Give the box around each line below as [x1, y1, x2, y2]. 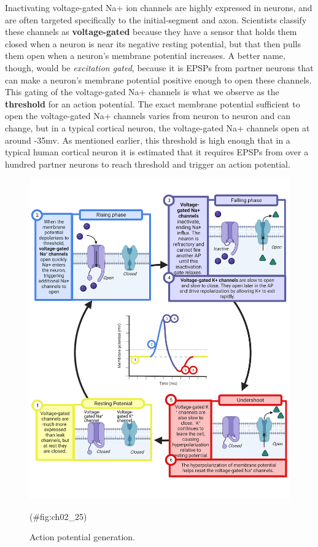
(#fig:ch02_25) [29, 510, 87, 522]
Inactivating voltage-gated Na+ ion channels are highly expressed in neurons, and [5, 1, 312, 14]
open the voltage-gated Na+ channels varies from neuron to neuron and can [5, 109, 291, 122]
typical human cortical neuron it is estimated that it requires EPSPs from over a [5, 145, 309, 158]
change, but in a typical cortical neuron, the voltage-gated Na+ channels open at [5, 121, 310, 134]
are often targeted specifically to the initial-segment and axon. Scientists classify [5, 13, 307, 26]
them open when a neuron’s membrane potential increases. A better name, [5, 49, 285, 62]
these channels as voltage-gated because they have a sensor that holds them [5, 25, 297, 38]
